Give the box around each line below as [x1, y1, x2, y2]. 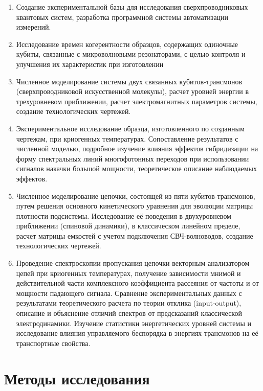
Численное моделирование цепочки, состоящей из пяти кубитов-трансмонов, [16, 190, 255, 201]
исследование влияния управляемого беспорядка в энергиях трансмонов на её [16, 328, 258, 338]
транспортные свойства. [16, 337, 91, 348]
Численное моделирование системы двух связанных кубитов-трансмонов [16, 76, 242, 86]
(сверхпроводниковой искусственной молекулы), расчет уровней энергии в [16, 86, 249, 97]
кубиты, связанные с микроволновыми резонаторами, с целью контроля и [16, 49, 246, 59]
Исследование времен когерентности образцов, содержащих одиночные [16, 38, 238, 49]
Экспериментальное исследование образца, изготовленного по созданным [16, 123, 245, 133]
